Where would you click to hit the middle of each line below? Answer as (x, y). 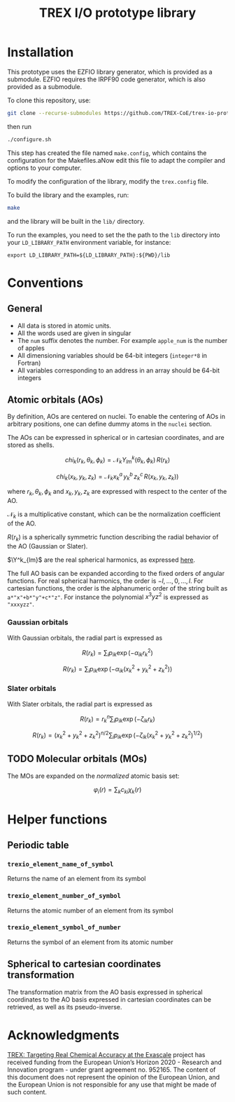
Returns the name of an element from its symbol (77, 879)
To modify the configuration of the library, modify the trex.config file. (108, 181)
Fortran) (29, 363)
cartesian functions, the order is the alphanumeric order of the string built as (117, 588)
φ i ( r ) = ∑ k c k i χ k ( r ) (117, 790)
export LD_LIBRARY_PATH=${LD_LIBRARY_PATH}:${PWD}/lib (89, 255)
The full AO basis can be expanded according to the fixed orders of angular (116, 573)
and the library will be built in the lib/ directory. (76, 221)
